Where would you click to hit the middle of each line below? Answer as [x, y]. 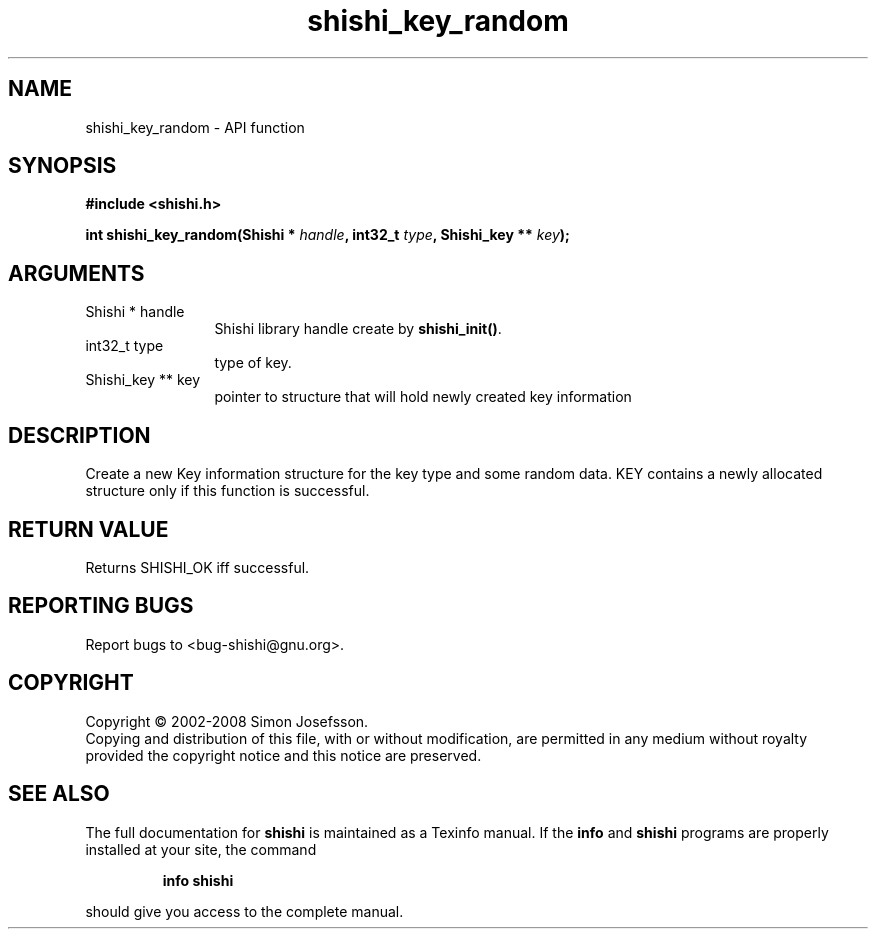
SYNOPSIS [62, 166]
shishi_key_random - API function [195, 127]
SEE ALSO [59, 794]
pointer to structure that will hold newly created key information [423, 397]
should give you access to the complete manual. [244, 911]
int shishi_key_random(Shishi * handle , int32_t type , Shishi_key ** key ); [327, 235]
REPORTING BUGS [101, 606]
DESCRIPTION [79, 435]
